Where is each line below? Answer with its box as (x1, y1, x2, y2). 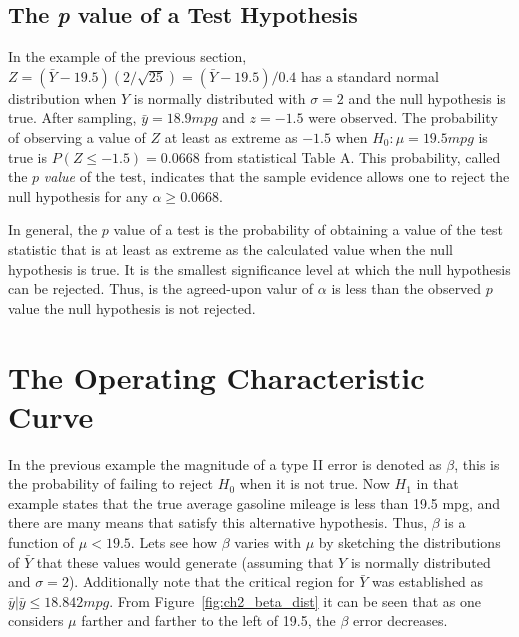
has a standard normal (300, 65, 439, 86)
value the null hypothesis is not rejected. (8, 297, 256, 318)
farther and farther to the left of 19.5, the (81, 610, 336, 631)
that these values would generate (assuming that (36, 551, 334, 572)
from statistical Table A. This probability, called (204, 146, 501, 167)
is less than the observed (331, 278, 482, 299)
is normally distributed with (133, 87, 306, 108)
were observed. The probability (308, 107, 498, 128)
